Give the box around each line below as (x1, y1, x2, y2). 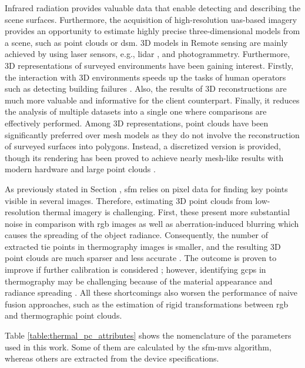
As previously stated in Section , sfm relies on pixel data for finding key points (5, 182, 288, 195)
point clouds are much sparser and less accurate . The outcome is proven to (5, 252, 277, 264)
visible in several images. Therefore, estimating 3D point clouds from (5, 194, 253, 206)
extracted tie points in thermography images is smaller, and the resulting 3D (5, 240, 281, 252)
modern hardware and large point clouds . (5, 163, 156, 175)
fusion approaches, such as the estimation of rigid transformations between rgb (5, 297, 289, 310)
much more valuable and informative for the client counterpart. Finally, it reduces (5, 93, 300, 106)
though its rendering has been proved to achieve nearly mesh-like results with (5, 151, 284, 163)
